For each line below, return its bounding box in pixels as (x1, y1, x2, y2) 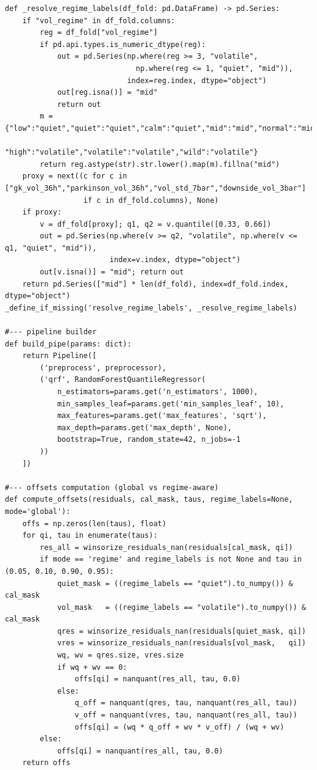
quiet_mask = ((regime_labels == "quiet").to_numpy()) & (57, 579, 293, 588)
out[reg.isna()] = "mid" (57, 88, 158, 97)
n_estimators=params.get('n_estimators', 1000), (57, 387, 258, 396)
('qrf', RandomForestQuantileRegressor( (40, 375, 206, 384)
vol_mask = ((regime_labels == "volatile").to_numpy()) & (57, 603, 306, 612)
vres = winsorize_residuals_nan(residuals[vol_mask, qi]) (57, 639, 306, 648)
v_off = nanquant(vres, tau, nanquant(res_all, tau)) (74, 711, 297, 720)
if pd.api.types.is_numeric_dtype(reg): (40, 40, 206, 49)
